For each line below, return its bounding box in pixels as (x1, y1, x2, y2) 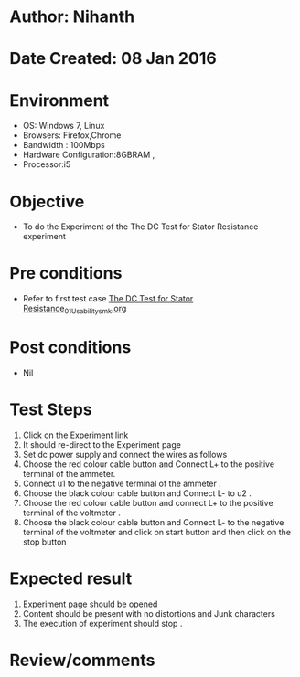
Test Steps (9, 399, 93, 420)
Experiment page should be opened (22, 598, 158, 609)
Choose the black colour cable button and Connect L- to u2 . (22, 487, 252, 499)
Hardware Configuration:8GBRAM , (22, 149, 155, 161)
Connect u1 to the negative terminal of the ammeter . (22, 478, 221, 489)
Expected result (9, 568, 133, 589)
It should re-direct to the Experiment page (22, 439, 181, 450)
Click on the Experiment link (22, 429, 129, 440)
